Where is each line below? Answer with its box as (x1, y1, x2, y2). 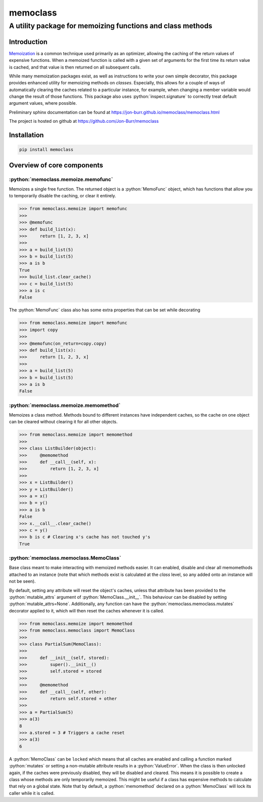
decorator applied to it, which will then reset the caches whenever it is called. (9, 608, 164, 613)
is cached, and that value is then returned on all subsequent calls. (9, 64, 141, 70)
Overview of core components (9, 161, 103, 169)
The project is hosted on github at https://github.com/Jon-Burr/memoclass (9, 118, 159, 124)
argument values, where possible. (9, 100, 77, 106)
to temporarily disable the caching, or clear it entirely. (9, 193, 116, 199)
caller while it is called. (9, 790, 55, 796)
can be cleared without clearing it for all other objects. (9, 419, 118, 425)
